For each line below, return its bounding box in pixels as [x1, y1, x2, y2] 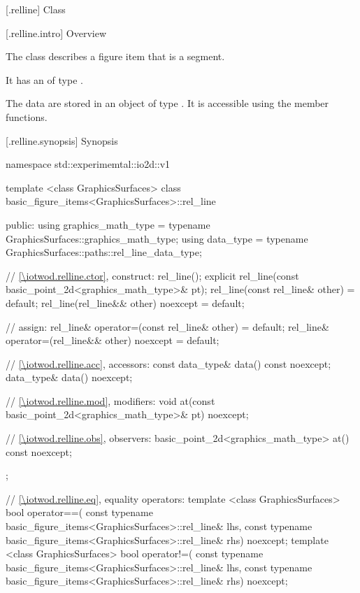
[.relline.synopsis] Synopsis [6, 133, 118, 148]
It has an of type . [6, 72, 83, 87]
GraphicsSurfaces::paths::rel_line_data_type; [6, 245, 202, 259]
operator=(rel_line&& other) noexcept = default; [6, 333, 219, 348]
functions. [6, 109, 48, 124]
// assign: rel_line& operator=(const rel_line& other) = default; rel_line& [6, 319, 329, 334]
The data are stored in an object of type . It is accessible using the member [6, 96, 329, 110]
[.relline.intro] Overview [6, 25, 107, 40]
